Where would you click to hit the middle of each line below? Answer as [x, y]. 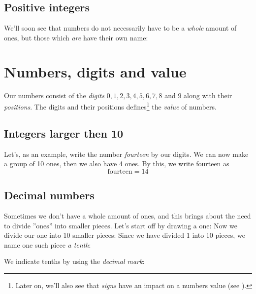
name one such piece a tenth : [48, 244]
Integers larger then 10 [64, 133]
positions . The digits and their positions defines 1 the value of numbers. [110, 106]
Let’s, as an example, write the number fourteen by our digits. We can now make [126, 154]
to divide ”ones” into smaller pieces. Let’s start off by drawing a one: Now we [121, 225]
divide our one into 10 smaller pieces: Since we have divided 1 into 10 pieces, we [125, 235]
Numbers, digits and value [95, 71]
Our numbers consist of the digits [54, 95]
